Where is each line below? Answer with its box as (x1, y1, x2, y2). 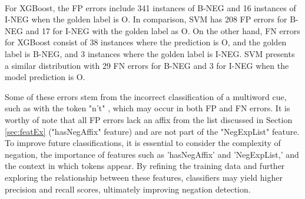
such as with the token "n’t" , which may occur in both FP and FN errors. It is (5, 102, 290, 114)
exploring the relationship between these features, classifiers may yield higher (5, 171, 283, 183)
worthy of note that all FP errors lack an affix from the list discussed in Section (5, 113, 293, 125)
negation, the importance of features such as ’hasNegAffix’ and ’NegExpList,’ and (5, 148, 299, 160)
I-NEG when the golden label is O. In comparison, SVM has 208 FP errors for (5, 13, 287, 25)
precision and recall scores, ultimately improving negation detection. (5, 183, 251, 195)
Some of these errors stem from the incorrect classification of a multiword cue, (5, 90, 287, 102)
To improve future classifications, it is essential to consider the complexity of (5, 137, 281, 149)
